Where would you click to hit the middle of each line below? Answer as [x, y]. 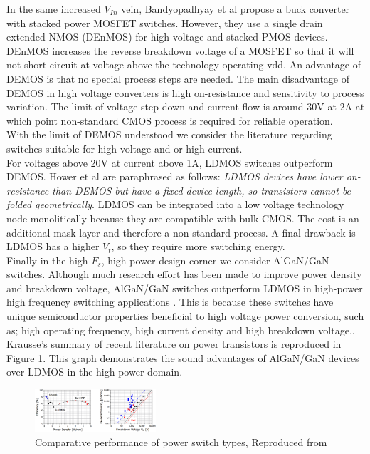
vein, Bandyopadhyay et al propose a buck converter [236, 9]
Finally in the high [47, 260]
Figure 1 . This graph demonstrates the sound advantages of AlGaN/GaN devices [183, 357]
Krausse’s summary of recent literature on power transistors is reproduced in [174, 344]
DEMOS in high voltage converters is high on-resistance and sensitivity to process [185, 92]
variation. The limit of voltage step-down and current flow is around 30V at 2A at [186, 107]
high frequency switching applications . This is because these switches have [170, 302]
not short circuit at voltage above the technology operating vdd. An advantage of [184, 65]
